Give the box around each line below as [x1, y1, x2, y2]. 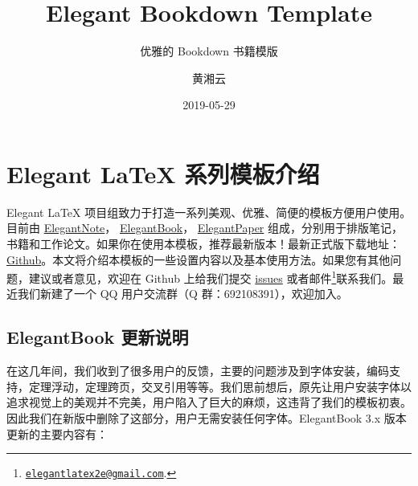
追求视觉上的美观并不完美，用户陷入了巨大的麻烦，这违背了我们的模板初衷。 [6, 394, 412, 410]
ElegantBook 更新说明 [6, 325, 189, 349]
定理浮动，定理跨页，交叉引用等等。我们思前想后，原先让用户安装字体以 [28, 378, 412, 394]
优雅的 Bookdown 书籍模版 [140, 43, 278, 59]
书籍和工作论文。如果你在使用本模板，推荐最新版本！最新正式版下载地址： [6, 235, 400, 252]
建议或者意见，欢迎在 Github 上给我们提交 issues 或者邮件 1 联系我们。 [28, 268, 393, 286]
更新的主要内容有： [6, 425, 108, 442]
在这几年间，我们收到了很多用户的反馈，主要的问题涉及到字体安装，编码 [6, 362, 389, 379]
